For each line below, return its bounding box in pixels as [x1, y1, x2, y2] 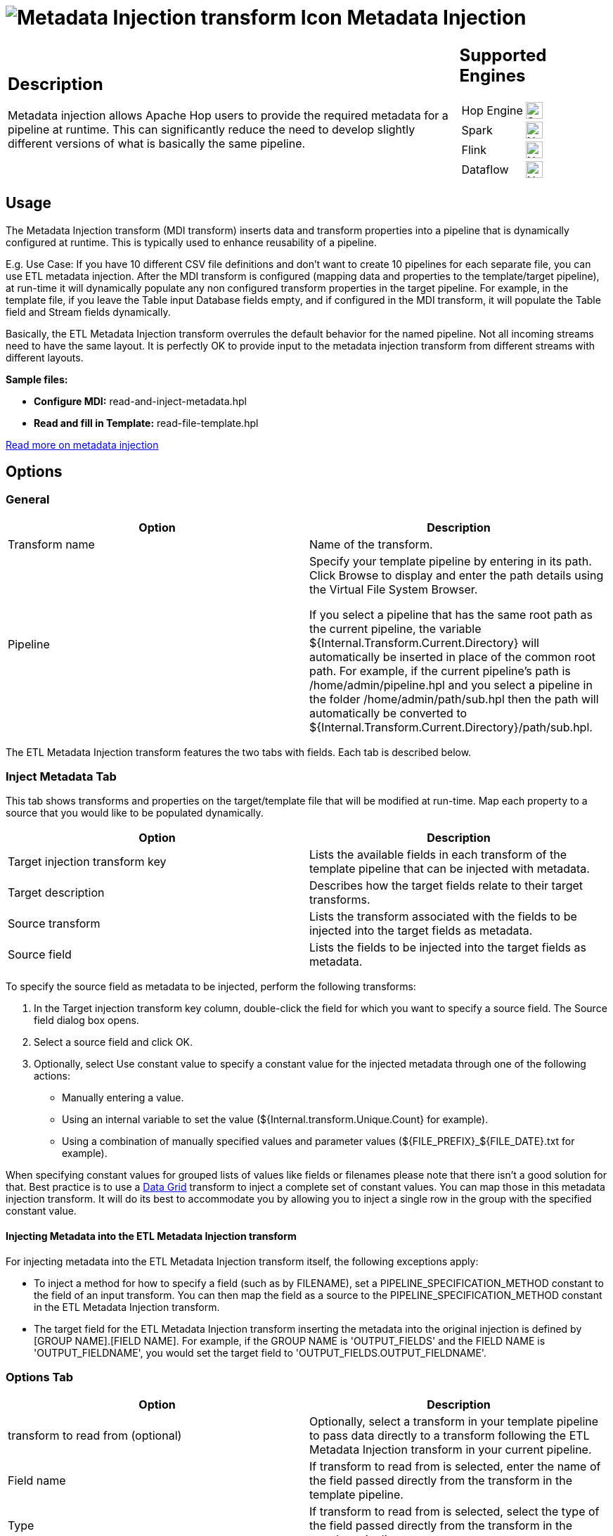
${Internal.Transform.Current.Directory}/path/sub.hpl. [309, 719, 593, 734]
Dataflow [461, 162, 509, 177]
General [6, 492, 50, 507]
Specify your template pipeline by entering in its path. [309, 553, 592, 568]
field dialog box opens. [34, 1014, 139, 1027]
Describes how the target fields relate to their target [309, 878, 583, 893]
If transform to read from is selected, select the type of [309, 1504, 600, 1519]
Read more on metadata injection [6, 438, 159, 451]
